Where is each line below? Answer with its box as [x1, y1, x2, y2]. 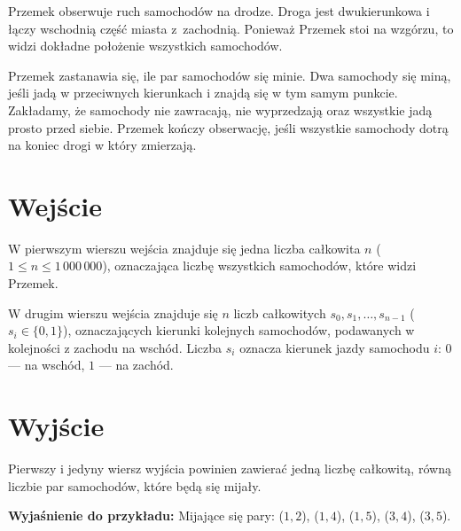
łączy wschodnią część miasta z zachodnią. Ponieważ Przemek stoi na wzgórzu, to [8, 19, 454, 37]
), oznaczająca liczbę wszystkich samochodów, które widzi [102, 256, 417, 275]
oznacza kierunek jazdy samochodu [239, 338, 430, 356]
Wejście [8, 187, 102, 223]
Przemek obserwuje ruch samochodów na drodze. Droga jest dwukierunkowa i [8, 2, 430, 20]
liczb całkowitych [233, 303, 326, 322]
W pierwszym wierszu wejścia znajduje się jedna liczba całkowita [8, 238, 361, 257]
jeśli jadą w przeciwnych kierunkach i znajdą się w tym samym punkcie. [8, 83, 398, 102]
